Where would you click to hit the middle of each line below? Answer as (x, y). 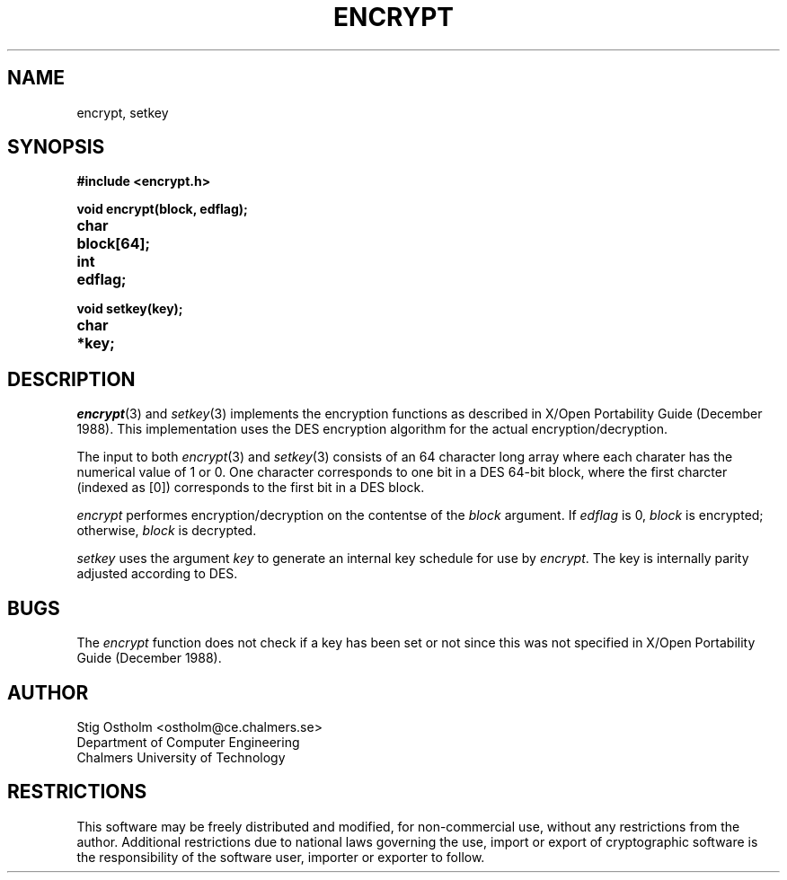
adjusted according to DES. (157, 574)
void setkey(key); (130, 309)
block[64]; (114, 244)
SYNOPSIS (56, 147)
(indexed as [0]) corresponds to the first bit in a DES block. (251, 488)
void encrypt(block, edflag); (162, 209)
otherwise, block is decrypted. (167, 531)
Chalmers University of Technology (181, 757)
